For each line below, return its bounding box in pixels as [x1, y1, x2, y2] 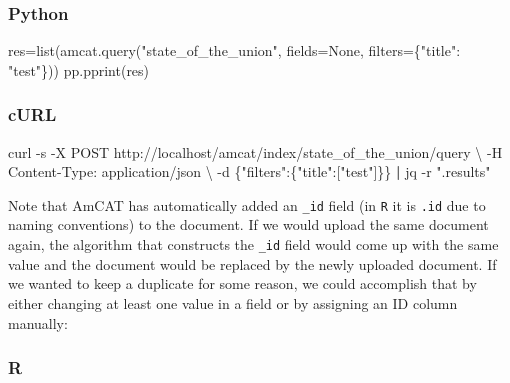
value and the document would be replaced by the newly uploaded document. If [8, 253, 497, 274]
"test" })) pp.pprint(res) [8, 59, 150, 80]
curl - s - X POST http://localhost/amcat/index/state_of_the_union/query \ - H [8, 141, 503, 162]
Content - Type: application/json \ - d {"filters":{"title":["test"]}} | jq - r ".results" [8, 161, 491, 182]
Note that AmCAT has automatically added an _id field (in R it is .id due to [8, 194, 486, 215]
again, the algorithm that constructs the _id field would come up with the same [8, 234, 499, 255]
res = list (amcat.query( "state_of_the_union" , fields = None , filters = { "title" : [8, 40, 461, 61]
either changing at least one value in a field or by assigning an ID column [8, 292, 458, 313]
